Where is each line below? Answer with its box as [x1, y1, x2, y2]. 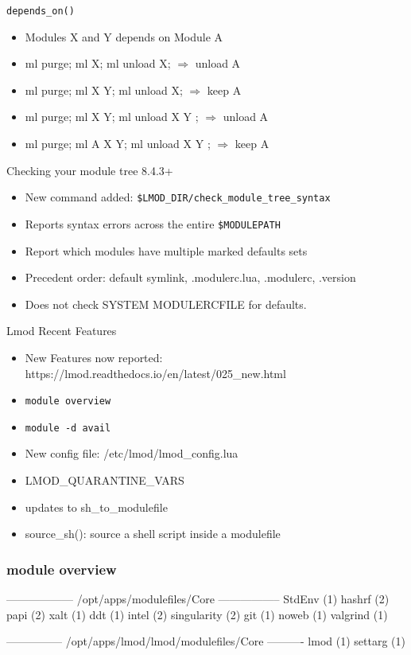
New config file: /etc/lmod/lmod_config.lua [25, 445, 238, 462]
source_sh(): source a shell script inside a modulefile [25, 525, 281, 542]
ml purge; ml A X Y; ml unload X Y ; [25, 135, 211, 152]
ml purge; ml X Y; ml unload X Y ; [25, 108, 199, 125]
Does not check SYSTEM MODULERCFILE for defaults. [25, 295, 307, 312]
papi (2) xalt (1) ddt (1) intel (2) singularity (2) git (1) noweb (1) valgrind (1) [6, 606, 388, 622]
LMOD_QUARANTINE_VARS [25, 472, 184, 488]
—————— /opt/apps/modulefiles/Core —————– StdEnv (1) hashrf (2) [6, 591, 390, 606]
